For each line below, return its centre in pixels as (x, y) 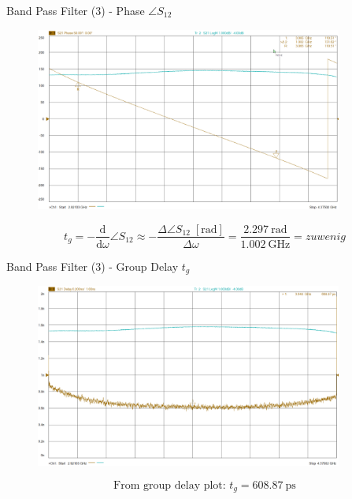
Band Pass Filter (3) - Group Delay (93, 266)
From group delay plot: (170, 485)
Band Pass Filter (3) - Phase (76, 10)
